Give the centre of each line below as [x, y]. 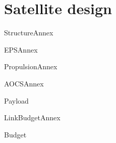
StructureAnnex [29, 33]
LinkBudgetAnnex [32, 117]
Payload [16, 100]
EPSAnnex [21, 49]
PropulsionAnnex [31, 66]
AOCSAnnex [24, 83]
